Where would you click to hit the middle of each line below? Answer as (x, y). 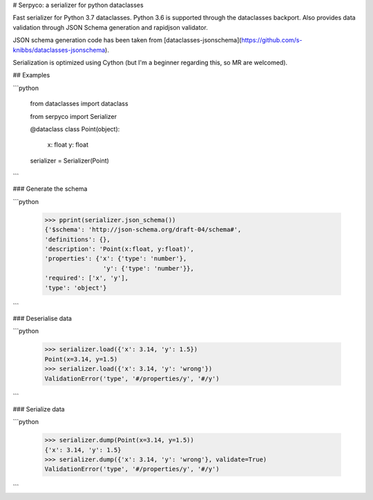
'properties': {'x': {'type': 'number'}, (116, 259)
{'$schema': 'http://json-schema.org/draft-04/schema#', (143, 230)
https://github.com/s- (272, 40)
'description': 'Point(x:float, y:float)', (119, 249)
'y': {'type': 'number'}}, (149, 268)
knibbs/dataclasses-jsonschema (59, 50)
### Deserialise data (42, 318)
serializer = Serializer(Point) (70, 160)
